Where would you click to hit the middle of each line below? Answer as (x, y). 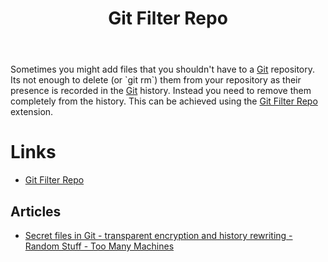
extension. (32, 112)
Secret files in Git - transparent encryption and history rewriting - (158, 235)
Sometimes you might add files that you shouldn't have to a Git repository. (163, 69)
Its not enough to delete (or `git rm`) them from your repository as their (156, 80)
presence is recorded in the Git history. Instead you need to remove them (161, 91)
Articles (36, 211)
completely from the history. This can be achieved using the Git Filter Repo (164, 101)
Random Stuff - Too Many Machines (99, 246)
